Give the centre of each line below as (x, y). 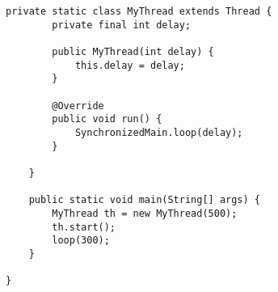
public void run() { (107, 119)
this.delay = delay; (130, 65)
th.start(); (84, 227)
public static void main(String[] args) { (144, 200)
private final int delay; (122, 25)
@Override (78, 106)
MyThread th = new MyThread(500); (145, 213)
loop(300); (81, 241)
